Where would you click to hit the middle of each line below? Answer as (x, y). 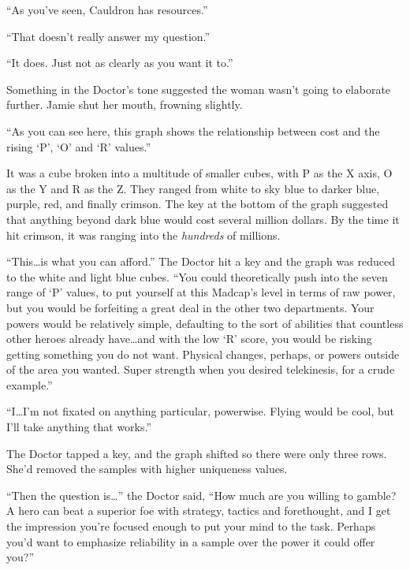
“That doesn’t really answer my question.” (108, 36)
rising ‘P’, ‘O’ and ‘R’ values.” (78, 146)
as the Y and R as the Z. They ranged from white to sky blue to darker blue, (193, 188)
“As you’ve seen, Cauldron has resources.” (107, 9)
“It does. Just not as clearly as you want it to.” (120, 63)
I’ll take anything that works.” (79, 427)
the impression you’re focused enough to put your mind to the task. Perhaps (191, 526)
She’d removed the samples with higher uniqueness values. (147, 469)
